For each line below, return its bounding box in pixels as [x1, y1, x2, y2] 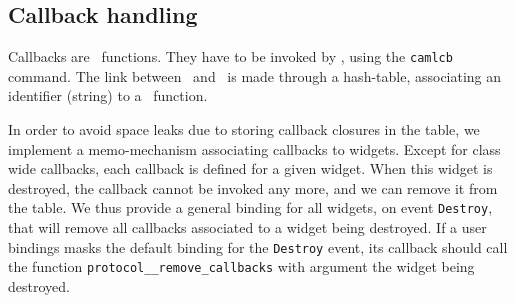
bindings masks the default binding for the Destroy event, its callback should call [8, 236, 508, 257]
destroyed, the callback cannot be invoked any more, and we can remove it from [8, 177, 498, 198]
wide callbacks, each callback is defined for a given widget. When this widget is [8, 158, 493, 179]
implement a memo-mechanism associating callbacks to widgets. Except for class [8, 138, 501, 159]
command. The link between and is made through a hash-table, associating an [8, 65, 502, 86]
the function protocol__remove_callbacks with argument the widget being [8, 256, 475, 277]
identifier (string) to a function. [8, 85, 208, 106]
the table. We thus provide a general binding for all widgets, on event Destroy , [8, 197, 493, 218]
